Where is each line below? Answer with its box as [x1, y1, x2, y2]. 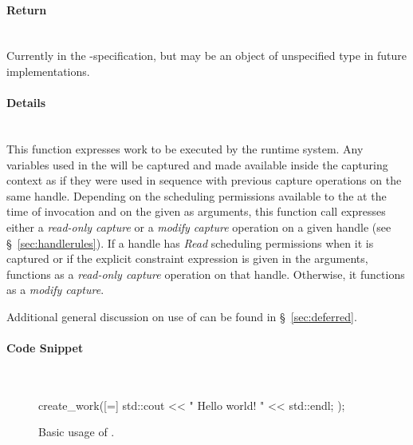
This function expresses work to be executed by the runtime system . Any [6, 140, 364, 157]
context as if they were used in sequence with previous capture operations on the [6, 172, 402, 189]
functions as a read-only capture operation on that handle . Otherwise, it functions [6, 265, 405, 282]
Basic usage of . [38, 423, 115, 440]
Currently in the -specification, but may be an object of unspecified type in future [6, 47, 407, 64]
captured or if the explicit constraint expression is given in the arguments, [6, 250, 368, 267]
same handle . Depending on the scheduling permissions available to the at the [6, 187, 387, 204]
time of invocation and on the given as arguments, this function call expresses [6, 203, 386, 220]
